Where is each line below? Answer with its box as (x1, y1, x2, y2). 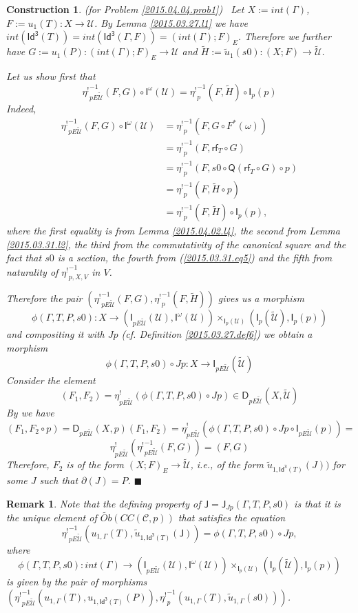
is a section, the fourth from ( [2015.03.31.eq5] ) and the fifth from (57, 250, 333, 265)
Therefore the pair (6, 291, 83, 305)
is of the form (66, 457, 124, 472)
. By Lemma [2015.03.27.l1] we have (94, 15, 248, 30)
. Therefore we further (238, 29, 331, 43)
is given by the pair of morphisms (6, 574, 147, 589)
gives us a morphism (218, 291, 304, 305)
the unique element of (6, 510, 97, 525)
